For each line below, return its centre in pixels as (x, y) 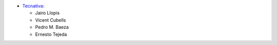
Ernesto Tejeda (51, 34)
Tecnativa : (33, 6)
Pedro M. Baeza (52, 27)
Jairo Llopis (47, 13)
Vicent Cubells (51, 20)
